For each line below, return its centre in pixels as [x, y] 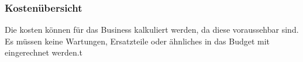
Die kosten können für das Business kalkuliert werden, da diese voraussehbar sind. [152, 30]
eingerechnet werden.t [44, 52]
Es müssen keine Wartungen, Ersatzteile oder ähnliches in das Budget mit [137, 41]
